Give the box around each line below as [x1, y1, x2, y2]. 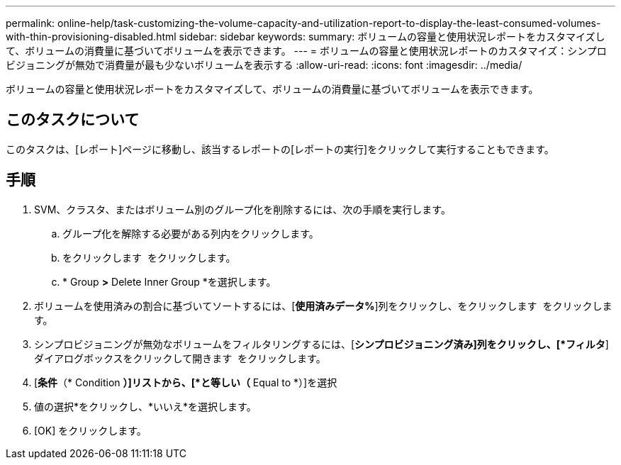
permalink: [6, 17, 55, 29]
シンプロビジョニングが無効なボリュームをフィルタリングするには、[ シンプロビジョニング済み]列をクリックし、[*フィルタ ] [34, 337, 609, 350]
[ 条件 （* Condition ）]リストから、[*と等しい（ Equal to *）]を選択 [34, 376, 337, 388]
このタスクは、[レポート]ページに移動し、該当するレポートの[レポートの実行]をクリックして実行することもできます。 [6, 142, 554, 155]
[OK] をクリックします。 [34, 424, 147, 437]
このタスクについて [6, 111, 140, 129]
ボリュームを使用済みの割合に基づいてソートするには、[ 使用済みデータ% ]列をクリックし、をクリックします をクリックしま [34, 299, 612, 312]
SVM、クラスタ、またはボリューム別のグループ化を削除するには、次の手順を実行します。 [34, 203, 451, 215]
